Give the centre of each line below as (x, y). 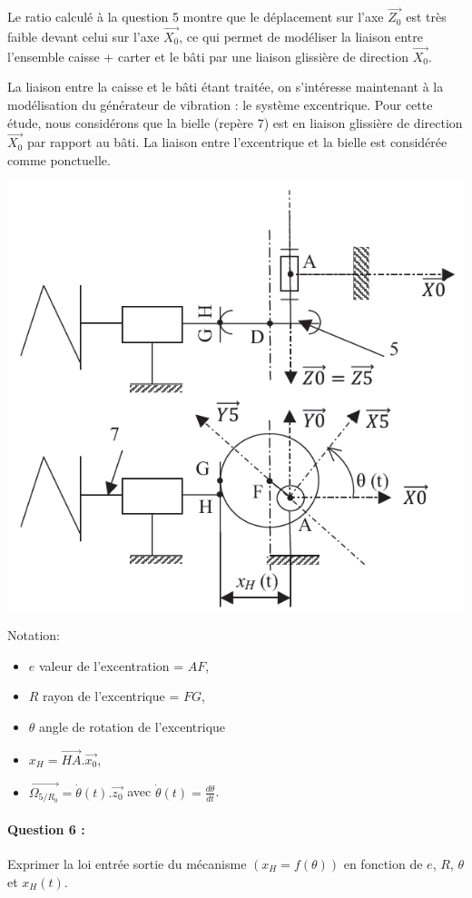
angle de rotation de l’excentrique (133, 727)
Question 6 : (46, 829)
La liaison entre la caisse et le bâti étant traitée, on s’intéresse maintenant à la (226, 87)
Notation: (34, 635)
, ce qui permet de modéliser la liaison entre (301, 37)
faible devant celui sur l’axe (84, 37)
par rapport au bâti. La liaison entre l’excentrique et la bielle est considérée (237, 142)
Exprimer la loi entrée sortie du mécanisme (127, 863)
